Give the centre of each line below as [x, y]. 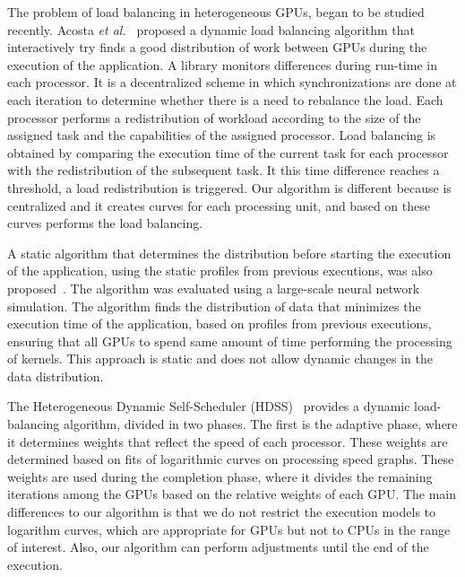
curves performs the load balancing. [105, 223]
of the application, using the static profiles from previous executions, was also [220, 271]
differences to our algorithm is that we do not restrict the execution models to [222, 512]
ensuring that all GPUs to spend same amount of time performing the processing [230, 341]
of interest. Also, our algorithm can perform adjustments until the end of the [218, 547]
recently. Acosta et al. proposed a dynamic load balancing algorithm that [211, 29]
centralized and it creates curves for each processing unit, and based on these [219, 205]
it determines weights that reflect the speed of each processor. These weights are [228, 441]
